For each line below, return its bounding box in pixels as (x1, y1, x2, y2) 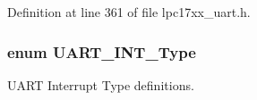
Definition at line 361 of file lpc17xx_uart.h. (7, 3, 251, 21)
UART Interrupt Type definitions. (7, 75, 194, 94)
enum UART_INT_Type (7, 40, 196, 62)
